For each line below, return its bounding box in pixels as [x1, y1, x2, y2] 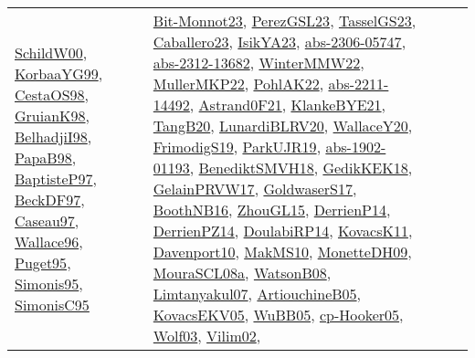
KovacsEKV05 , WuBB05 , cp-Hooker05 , [153, 304, 404, 325]
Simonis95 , [15, 272, 83, 294]
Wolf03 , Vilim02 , [153, 325, 261, 346]
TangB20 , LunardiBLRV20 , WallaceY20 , [153, 115, 413, 136]
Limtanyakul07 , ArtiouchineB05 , [153, 283, 362, 304]
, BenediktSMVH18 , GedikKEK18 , [189, 157, 413, 178]
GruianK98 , [15, 104, 90, 126]
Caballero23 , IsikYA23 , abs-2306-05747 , [153, 31, 406, 52]
